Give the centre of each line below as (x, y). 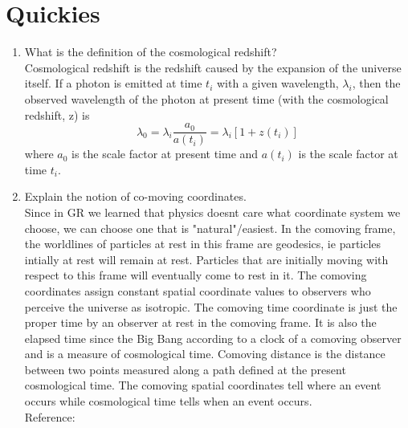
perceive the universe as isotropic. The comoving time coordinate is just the (211, 306)
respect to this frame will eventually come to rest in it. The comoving (196, 275)
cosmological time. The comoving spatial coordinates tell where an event (203, 385)
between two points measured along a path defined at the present (185, 369)
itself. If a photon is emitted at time (113, 83)
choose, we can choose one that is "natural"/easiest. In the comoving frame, (210, 228)
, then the (376, 83)
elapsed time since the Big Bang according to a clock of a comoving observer (213, 338)
